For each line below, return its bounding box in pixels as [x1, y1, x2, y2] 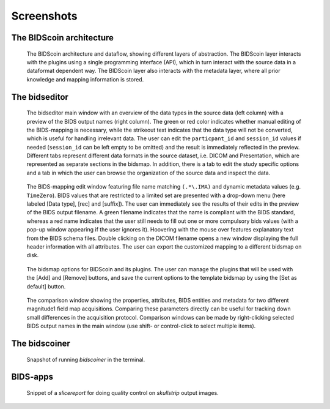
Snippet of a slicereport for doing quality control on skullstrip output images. [26, 389, 219, 396]
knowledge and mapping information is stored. [26, 75, 144, 83]
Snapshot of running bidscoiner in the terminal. [26, 356, 145, 363]
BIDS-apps [11, 372, 53, 382]
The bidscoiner [11, 338, 70, 348]
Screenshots [11, 9, 78, 23]
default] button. [26, 282, 66, 290]
